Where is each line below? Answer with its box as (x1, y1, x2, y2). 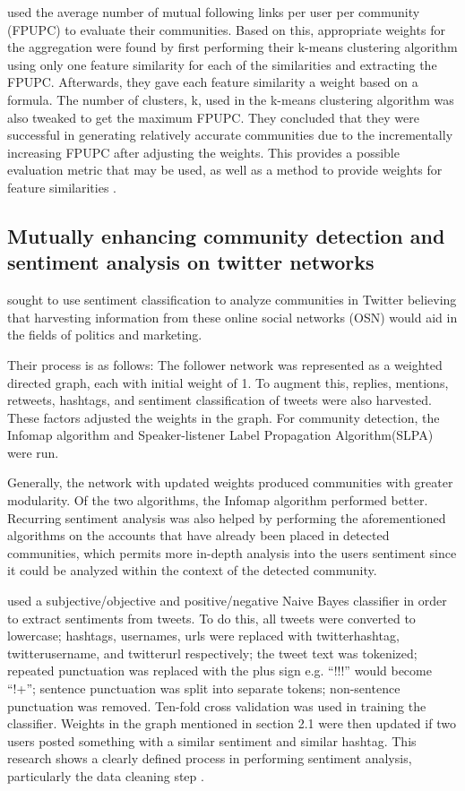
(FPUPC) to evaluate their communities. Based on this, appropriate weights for (7, 20, 445, 39)
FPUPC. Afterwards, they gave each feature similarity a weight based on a (7, 73, 418, 91)
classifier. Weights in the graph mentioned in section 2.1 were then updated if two (7, 714, 456, 733)
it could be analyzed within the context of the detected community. (7, 561, 377, 580)
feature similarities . (7, 177, 116, 196)
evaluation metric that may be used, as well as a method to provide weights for (7, 160, 443, 179)
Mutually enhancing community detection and (7, 221, 445, 249)
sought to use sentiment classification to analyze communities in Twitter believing (7, 290, 457, 309)
